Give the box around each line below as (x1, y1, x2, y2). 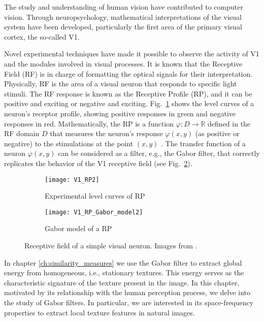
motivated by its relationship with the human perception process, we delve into (4, 287, 250, 298)
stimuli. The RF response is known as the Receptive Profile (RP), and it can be (4, 88, 252, 99)
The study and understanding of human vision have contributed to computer (4, 2, 243, 12)
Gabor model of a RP (45, 223, 112, 234)
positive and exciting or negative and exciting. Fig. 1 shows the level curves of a (4, 98, 254, 109)
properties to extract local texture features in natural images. (4, 307, 195, 317)
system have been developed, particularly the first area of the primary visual (4, 21, 242, 32)
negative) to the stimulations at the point (4, 138, 134, 148)
